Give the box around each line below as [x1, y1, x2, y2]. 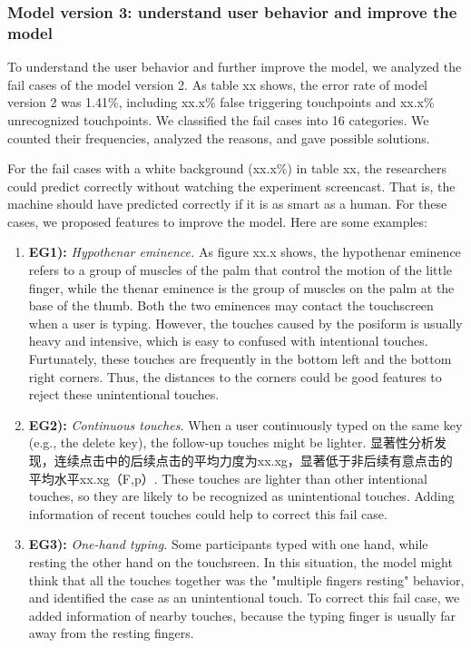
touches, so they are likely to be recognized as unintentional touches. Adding [28, 486, 455, 506]
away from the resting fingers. [28, 623, 194, 643]
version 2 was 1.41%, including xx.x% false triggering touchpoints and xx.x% [7, 93, 435, 112]
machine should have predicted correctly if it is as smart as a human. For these [7, 194, 447, 213]
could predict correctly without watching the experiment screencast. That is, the [7, 176, 456, 195]
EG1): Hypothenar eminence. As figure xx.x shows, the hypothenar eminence [28, 242, 461, 261]
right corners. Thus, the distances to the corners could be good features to [28, 367, 442, 386]
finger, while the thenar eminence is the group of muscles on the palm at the [28, 278, 455, 297]
